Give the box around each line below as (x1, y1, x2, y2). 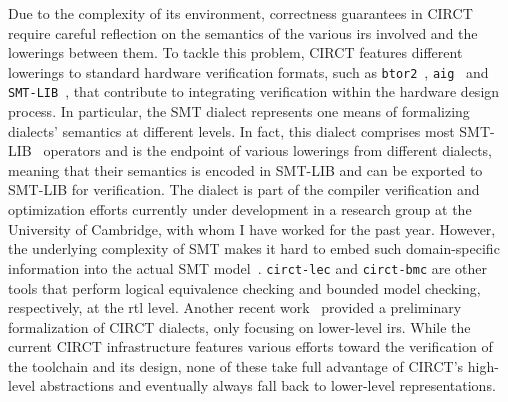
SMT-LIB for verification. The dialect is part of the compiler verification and (8, 179, 480, 200)
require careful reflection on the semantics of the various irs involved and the (8, 22, 478, 43)
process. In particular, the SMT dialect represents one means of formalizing (8, 101, 470, 122)
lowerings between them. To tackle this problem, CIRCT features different (8, 42, 463, 63)
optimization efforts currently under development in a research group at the (8, 199, 472, 220)
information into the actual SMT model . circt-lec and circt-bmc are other (8, 257, 488, 278)
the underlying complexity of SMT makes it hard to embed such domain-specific (8, 238, 500, 259)
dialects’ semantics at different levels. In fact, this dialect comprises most (8, 120, 455, 141)
